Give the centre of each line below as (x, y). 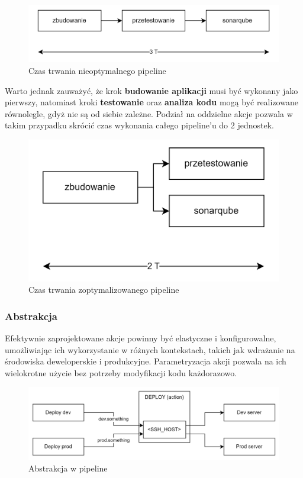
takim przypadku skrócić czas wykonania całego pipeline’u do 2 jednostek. (139, 125)
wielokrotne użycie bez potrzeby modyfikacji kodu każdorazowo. (121, 372)
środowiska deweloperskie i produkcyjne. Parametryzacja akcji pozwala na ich (146, 361)
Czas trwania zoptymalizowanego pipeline (104, 290)
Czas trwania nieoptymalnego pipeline (97, 70)
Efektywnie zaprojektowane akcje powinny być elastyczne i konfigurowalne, (141, 338)
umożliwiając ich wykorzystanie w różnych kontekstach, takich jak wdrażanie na (150, 349)
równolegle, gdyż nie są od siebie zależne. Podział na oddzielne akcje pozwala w (149, 113)
